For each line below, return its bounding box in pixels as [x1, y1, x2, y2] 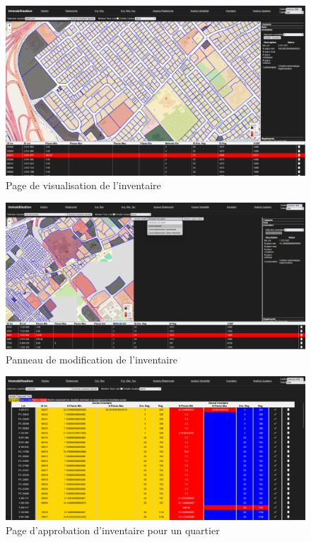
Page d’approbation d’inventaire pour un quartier [6, 522, 220, 537]
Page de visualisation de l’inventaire [6, 178, 161, 193]
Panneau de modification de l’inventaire [6, 351, 177, 366]
